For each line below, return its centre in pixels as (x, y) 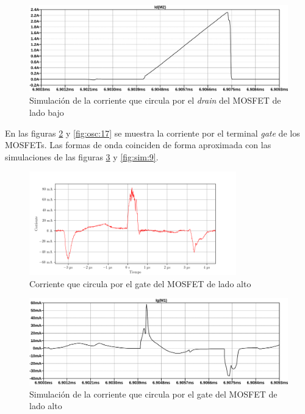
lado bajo (47, 112)
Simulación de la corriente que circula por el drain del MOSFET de (155, 100)
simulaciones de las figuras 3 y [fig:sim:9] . (82, 156)
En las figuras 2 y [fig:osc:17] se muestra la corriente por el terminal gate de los (152, 133)
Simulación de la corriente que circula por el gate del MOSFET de (153, 394)
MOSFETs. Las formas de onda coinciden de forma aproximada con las (138, 145)
